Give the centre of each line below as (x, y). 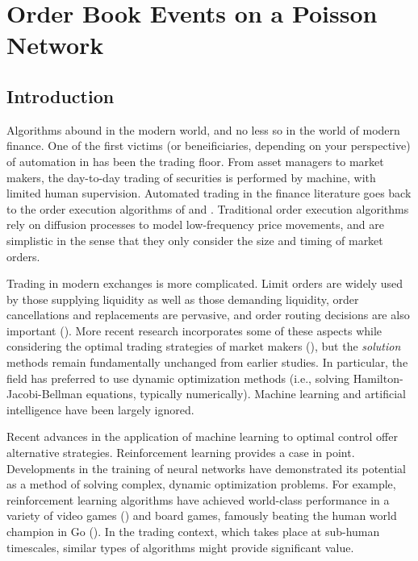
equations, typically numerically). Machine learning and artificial (246, 394)
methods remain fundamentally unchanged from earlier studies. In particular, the (207, 362)
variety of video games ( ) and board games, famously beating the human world (202, 515)
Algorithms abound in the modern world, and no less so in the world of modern (203, 129)
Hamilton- (378, 378)
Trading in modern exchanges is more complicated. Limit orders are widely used (205, 283)
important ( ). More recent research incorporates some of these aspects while (194, 330)
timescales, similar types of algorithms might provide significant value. (180, 547)
